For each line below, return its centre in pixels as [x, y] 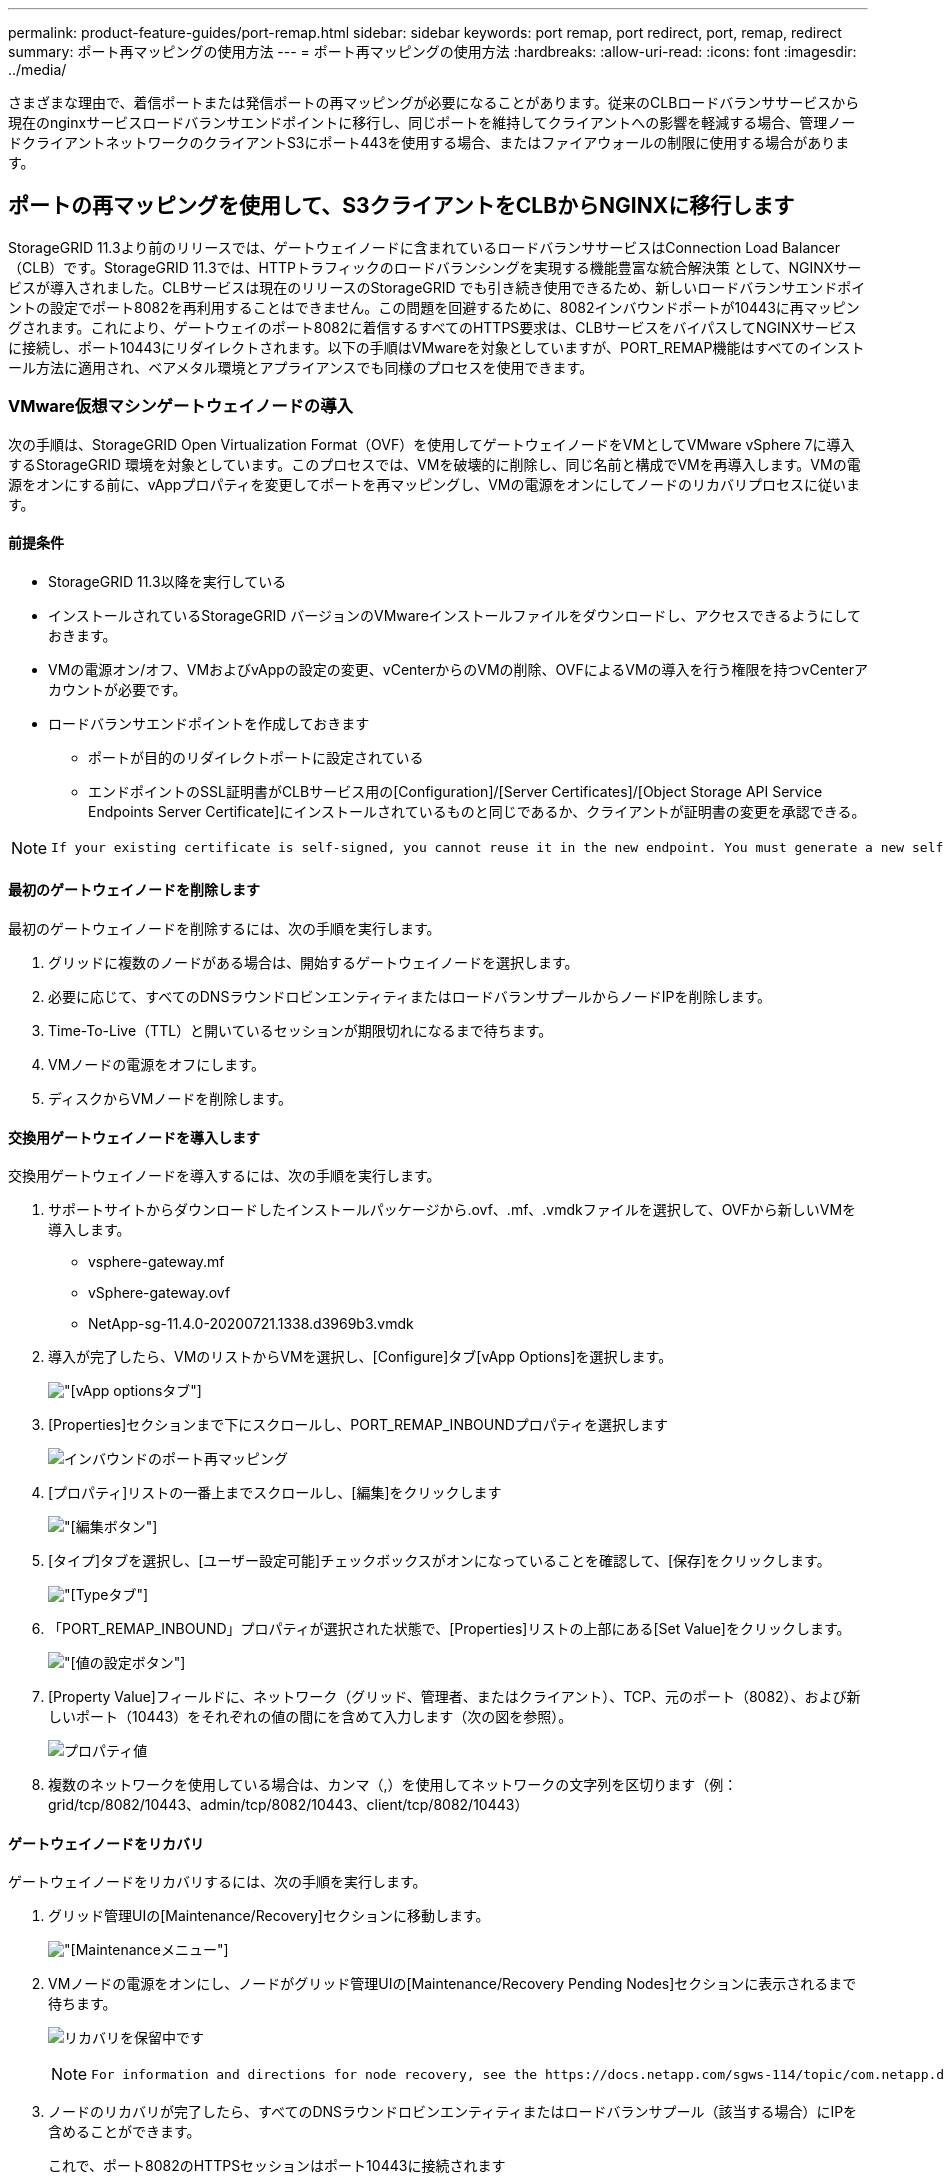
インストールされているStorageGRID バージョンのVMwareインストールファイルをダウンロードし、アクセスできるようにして [455, 615]
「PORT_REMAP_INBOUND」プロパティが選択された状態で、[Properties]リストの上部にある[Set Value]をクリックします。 [449, 1629]
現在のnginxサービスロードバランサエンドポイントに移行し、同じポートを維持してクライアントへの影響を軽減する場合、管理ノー [432, 122]
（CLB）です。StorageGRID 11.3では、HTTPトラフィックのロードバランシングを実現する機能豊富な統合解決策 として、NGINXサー [435, 267]
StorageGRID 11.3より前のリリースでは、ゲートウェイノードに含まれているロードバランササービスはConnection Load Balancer [424, 247]
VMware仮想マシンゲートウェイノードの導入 [180, 406]
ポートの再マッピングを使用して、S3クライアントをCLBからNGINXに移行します [401, 206]
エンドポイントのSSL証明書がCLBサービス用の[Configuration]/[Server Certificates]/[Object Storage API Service [455, 791]
